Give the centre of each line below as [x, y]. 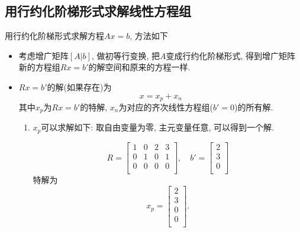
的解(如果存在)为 [79, 86]
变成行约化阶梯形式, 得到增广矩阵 [231, 55]
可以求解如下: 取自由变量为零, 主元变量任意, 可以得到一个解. [157, 127]
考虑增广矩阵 [43, 55]
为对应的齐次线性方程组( [166, 107]
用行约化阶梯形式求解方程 [54, 36]
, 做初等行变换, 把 [125, 55]
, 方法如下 [149, 36]
